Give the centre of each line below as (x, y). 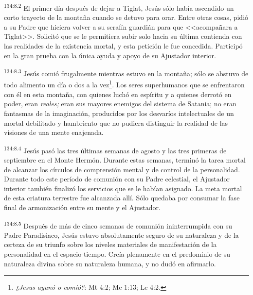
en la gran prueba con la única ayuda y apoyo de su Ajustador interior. (110, 55)
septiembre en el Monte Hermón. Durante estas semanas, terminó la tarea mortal (125, 159)
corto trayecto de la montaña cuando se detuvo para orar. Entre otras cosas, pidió (126, 17)
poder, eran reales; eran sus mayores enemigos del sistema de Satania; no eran (120, 104)
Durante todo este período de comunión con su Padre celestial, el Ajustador (117, 179)
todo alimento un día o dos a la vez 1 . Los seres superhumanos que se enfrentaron (124, 84)
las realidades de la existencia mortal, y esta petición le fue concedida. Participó (123, 46)
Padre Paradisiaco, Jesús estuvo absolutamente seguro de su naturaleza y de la (121, 235)
